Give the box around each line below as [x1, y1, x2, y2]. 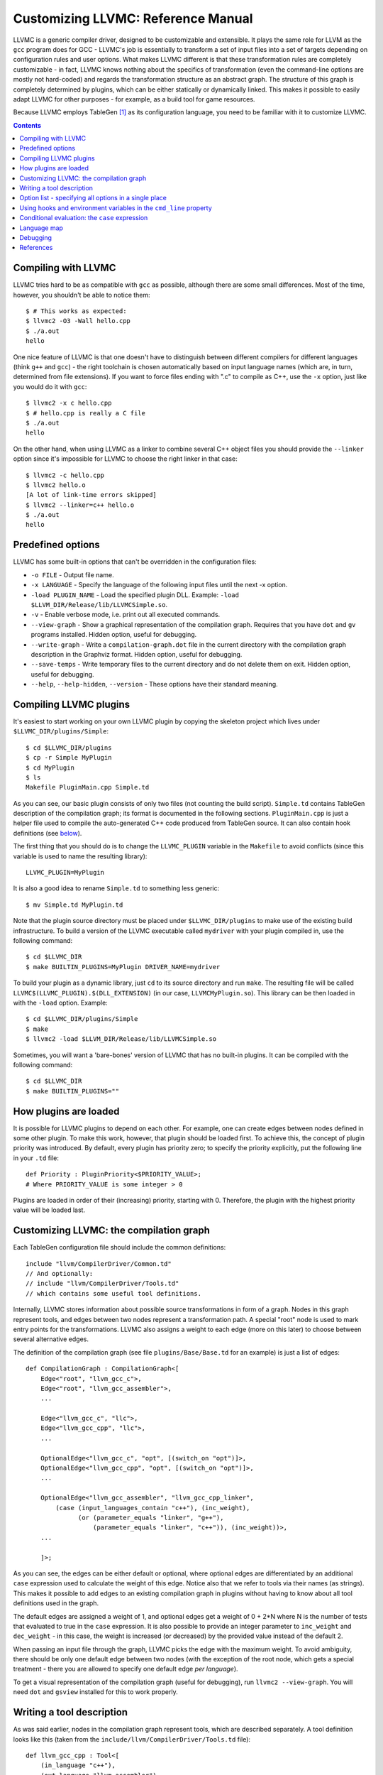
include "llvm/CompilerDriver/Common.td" [26, 1260, 172, 1267]
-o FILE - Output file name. [30, 570, 114, 579]
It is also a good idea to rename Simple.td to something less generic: [13, 884, 220, 892]
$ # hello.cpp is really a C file [26, 409, 145, 417]
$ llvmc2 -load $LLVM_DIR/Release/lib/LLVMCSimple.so [26, 1035, 216, 1043]
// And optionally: [26, 1269, 94, 1278]
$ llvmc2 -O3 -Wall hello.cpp [26, 317, 131, 325]
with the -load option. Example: [13, 998, 108, 1007]
